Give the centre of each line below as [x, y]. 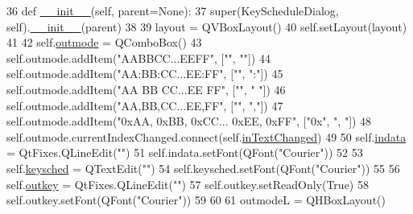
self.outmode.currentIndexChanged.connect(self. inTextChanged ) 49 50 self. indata [206, 136]
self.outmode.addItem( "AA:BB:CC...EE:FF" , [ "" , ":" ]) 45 [145, 74]
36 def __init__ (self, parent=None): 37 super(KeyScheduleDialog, [173, 10]
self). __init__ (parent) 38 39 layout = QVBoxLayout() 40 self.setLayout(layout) [207, 26]
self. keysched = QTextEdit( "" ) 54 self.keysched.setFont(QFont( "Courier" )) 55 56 [203, 168]
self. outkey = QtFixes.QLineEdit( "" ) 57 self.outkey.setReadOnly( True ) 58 [188, 184]
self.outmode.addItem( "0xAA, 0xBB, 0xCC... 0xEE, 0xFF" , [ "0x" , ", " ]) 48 [189, 121]
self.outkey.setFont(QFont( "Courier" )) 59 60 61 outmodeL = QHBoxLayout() [196, 200]
